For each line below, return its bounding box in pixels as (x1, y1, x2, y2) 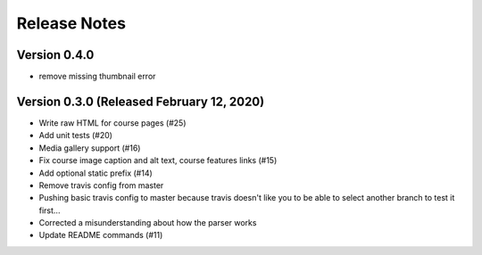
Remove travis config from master (38, 179, 164, 191)
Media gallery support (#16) (38, 143, 141, 153)
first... (38, 205, 61, 216)
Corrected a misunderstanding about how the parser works (38, 218, 257, 228)
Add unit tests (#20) (38, 130, 113, 141)
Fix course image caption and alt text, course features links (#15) (38, 155, 278, 166)
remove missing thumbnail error (38, 71, 156, 82)
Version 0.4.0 (16, 47, 95, 62)
